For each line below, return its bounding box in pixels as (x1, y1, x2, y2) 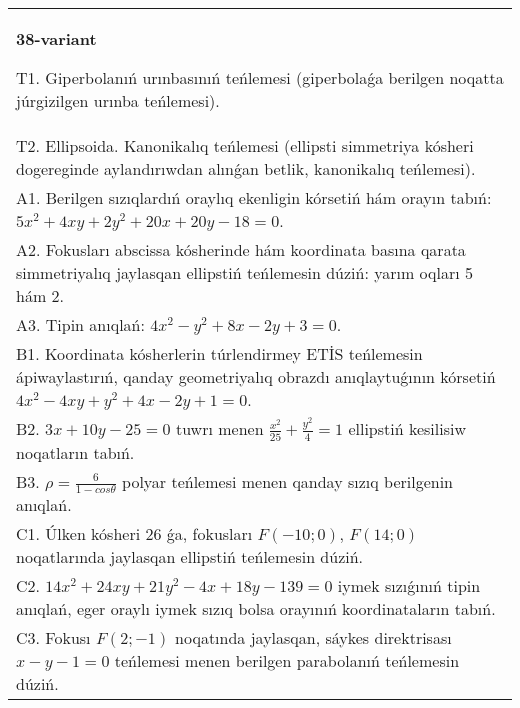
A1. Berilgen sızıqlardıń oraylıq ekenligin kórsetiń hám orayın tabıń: (16, 186, 492, 209)
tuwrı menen (175, 417, 264, 440)
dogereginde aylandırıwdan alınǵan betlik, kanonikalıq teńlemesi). (16, 157, 476, 180)
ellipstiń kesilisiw (348, 417, 466, 440)
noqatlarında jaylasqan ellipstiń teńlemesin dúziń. (16, 545, 364, 569)
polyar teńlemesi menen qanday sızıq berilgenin (122, 469, 453, 493)
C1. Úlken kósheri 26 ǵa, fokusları (16, 522, 253, 546)
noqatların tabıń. (16, 440, 135, 464)
